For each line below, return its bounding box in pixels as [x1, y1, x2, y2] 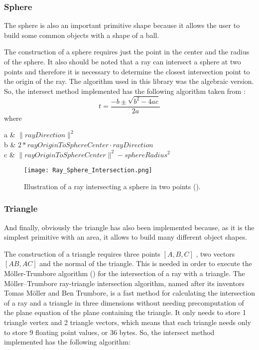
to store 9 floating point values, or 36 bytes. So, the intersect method [4, 327, 215, 337]
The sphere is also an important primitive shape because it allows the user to [4, 20, 240, 30]
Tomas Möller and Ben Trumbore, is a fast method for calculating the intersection [4, 288, 255, 298]
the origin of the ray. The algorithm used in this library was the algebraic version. [4, 76, 254, 86]
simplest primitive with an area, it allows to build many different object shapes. [4, 232, 248, 242]
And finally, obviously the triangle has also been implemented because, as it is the [4, 222, 255, 232]
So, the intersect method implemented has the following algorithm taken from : [4, 85, 246, 96]
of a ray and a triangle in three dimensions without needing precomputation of [4, 297, 244, 308]
